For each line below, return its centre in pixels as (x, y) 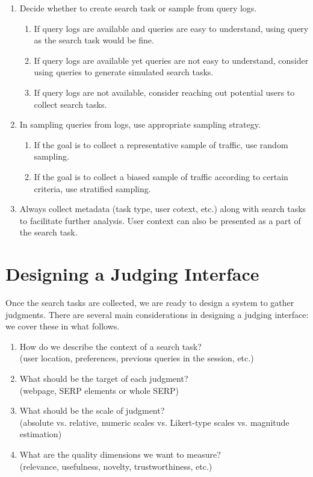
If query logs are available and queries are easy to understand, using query (171, 28)
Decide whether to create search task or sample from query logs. (138, 8)
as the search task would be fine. (94, 40)
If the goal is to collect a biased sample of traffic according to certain (161, 176)
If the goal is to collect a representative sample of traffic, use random (161, 144)
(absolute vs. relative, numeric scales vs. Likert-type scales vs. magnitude (154, 422)
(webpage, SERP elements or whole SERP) (99, 390)
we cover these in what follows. (63, 326)
